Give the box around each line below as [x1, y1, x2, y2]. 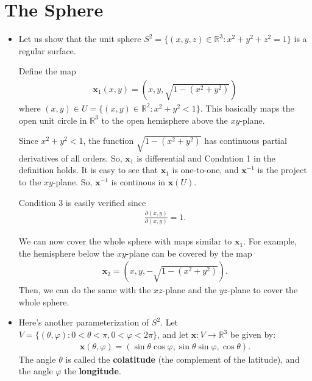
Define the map [18, 65, 76, 77]
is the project [257, 163, 307, 176]
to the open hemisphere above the [101, 113, 228, 126]
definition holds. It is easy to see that [18, 163, 158, 176]
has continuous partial [204, 134, 287, 147]
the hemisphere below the [18, 246, 115, 259]
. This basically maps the [200, 101, 294, 114]
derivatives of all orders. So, [18, 151, 122, 164]
